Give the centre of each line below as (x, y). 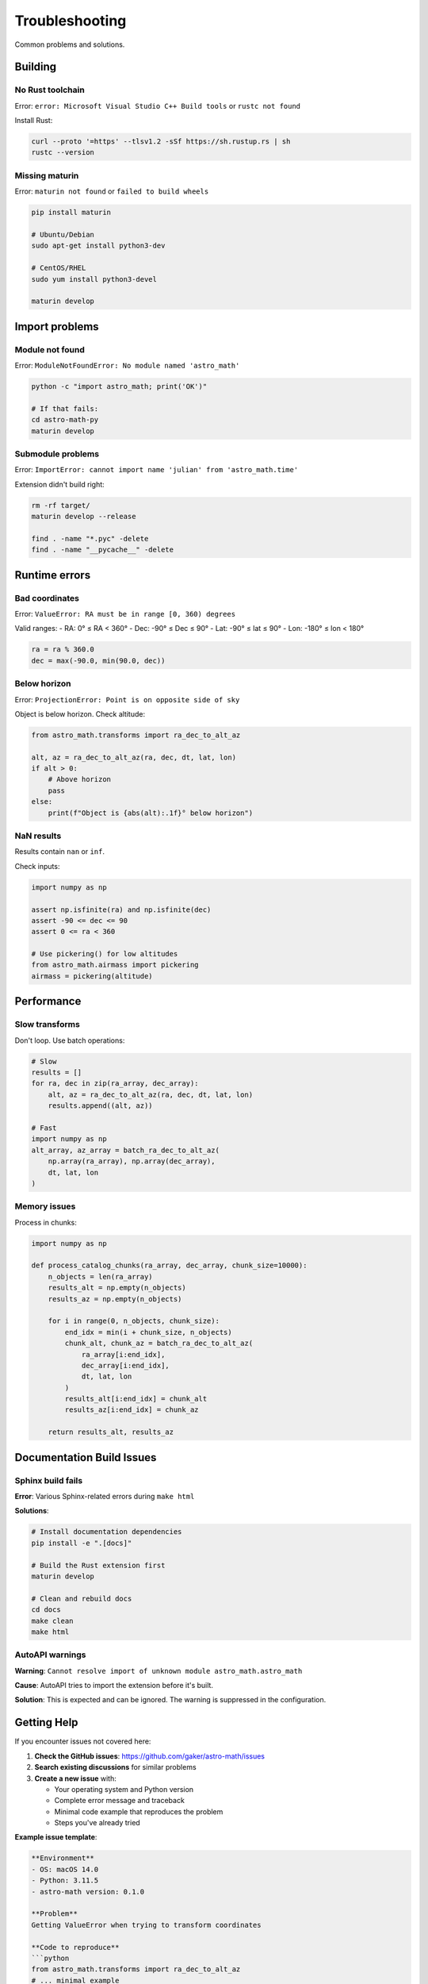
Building (36, 67)
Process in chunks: (46, 1222)
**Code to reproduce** (75, 1947)
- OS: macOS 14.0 (65, 1869)
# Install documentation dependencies (107, 1532)
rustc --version (63, 152)
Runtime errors (53, 575)
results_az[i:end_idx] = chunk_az (132, 1410)
